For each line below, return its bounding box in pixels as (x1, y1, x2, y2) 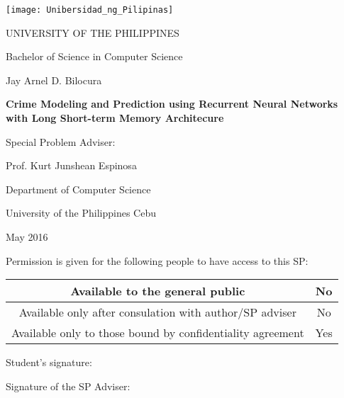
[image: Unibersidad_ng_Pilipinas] (6, 5, 174, 15)
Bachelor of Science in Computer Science (6, 49, 183, 64)
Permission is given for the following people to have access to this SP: (6, 253, 309, 268)
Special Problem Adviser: (6, 134, 116, 149)
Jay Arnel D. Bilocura (6, 72, 102, 87)
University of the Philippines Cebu (6, 205, 156, 220)
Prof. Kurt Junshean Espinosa (6, 158, 137, 173)
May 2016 (6, 229, 48, 244)
